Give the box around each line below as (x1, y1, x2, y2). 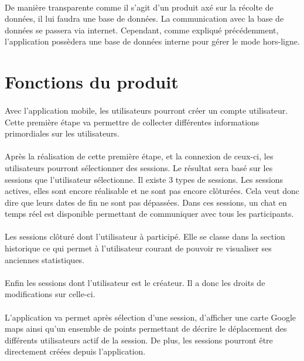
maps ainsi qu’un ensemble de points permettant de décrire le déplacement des (5, 322, 287, 335)
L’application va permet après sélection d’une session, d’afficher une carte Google (5, 311, 296, 323)
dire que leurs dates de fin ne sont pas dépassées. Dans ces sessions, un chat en (5, 196, 287, 208)
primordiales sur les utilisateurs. (5, 127, 119, 139)
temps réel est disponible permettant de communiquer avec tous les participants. (5, 207, 294, 220)
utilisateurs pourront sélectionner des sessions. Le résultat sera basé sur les (5, 161, 273, 173)
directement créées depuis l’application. (5, 345, 146, 357)
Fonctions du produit (5, 70, 179, 94)
